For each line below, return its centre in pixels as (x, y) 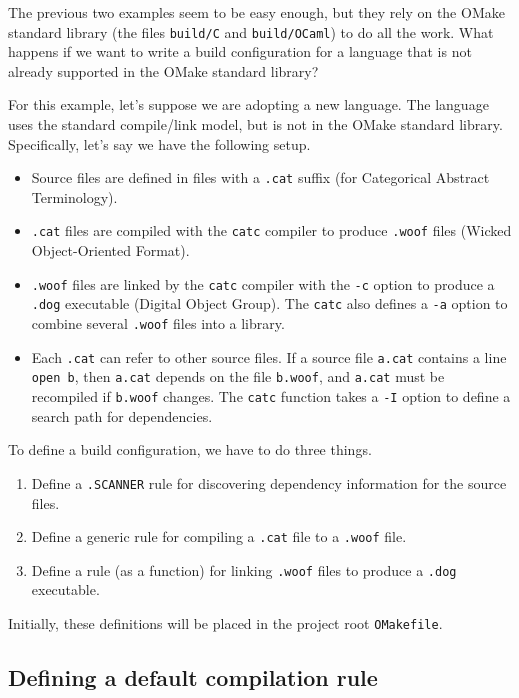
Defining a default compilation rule (193, 677)
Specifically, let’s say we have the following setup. (159, 143)
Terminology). (74, 196)
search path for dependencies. (122, 415)
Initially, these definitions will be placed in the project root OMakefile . (225, 623)
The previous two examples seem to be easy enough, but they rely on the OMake (256, 12)
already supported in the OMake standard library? (163, 70)
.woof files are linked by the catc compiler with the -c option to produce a (263, 283)
